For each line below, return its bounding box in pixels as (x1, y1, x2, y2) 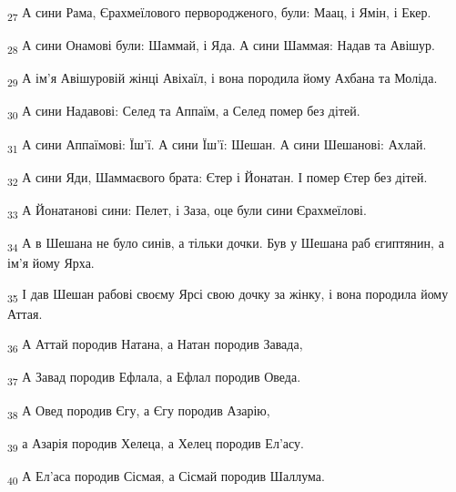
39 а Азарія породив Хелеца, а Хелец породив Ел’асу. (7, 433, 304, 455)
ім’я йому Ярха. (7, 253, 95, 272)
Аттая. (7, 303, 43, 323)
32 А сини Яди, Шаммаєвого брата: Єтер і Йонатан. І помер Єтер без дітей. (7, 167, 428, 189)
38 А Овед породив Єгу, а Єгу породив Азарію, (7, 400, 270, 422)
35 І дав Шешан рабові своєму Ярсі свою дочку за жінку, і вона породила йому (7, 283, 449, 305)
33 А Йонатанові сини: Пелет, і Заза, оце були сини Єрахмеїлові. (7, 200, 367, 221)
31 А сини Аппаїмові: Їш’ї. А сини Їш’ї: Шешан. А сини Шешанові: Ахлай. (7, 134, 427, 156)
